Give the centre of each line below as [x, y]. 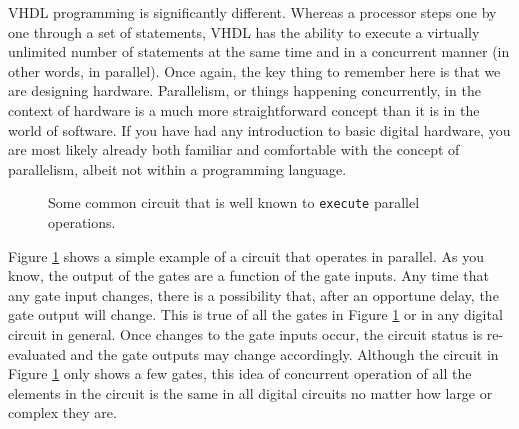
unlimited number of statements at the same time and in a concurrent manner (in [259, 51]
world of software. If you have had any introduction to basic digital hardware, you [259, 129]
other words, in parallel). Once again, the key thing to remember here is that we [254, 70]
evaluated [37, 353]
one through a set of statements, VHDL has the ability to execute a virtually [244, 31]
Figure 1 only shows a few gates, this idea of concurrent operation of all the [240, 373]
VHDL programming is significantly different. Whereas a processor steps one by [252, 12]
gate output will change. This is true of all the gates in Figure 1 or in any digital [255, 314]
